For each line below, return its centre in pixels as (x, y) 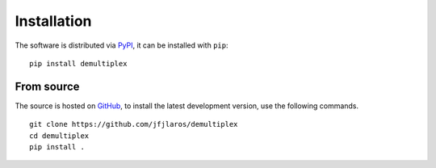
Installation (53, 21)
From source (47, 86)
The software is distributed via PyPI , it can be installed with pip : (122, 45)
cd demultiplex (59, 136)
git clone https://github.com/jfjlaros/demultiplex (134, 124)
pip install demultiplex (78, 63)
